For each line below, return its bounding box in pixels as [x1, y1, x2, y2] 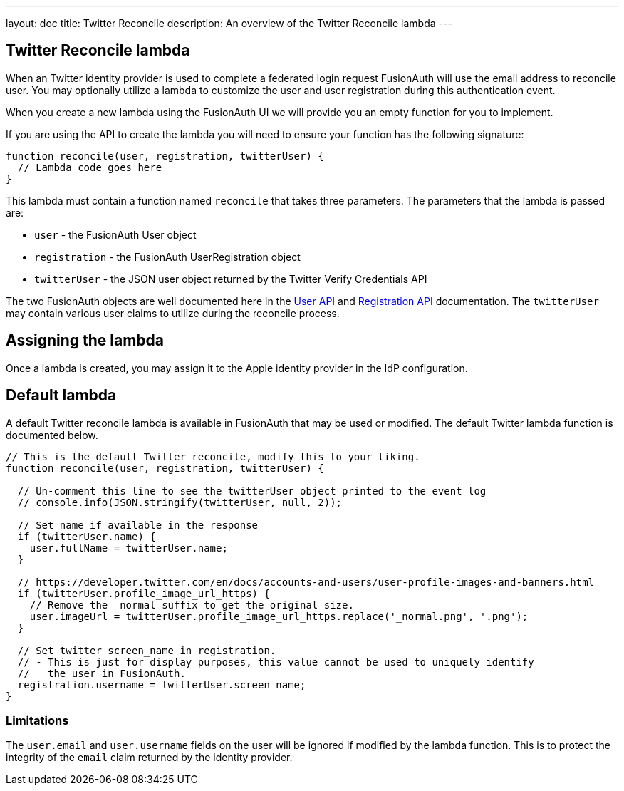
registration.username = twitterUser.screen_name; [17, 678, 306, 691]
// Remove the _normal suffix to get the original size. [29, 599, 354, 611]
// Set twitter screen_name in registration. [17, 644, 276, 656]
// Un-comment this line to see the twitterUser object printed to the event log [17, 485, 487, 497]
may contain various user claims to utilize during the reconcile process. [6, 306, 340, 319]
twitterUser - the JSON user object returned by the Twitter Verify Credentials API [34, 272, 427, 285]
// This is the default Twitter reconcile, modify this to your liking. [6, 450, 420, 462]
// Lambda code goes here [17, 161, 162, 173]
